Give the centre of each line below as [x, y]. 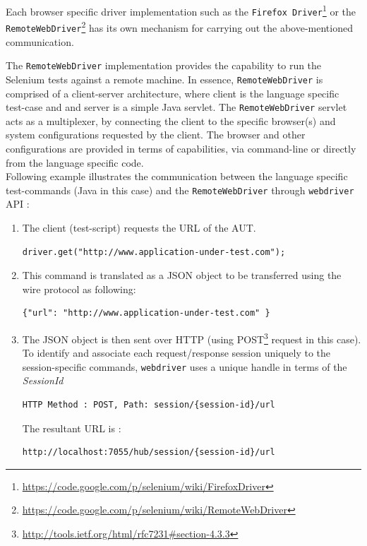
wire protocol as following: [79, 289]
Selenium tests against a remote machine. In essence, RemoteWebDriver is [164, 79]
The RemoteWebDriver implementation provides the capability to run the [164, 65]
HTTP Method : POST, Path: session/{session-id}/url [149, 405]
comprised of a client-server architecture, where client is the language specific [173, 93]
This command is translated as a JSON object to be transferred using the [182, 275]
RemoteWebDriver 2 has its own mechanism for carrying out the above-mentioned [179, 26]
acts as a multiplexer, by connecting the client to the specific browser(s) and [171, 120]
